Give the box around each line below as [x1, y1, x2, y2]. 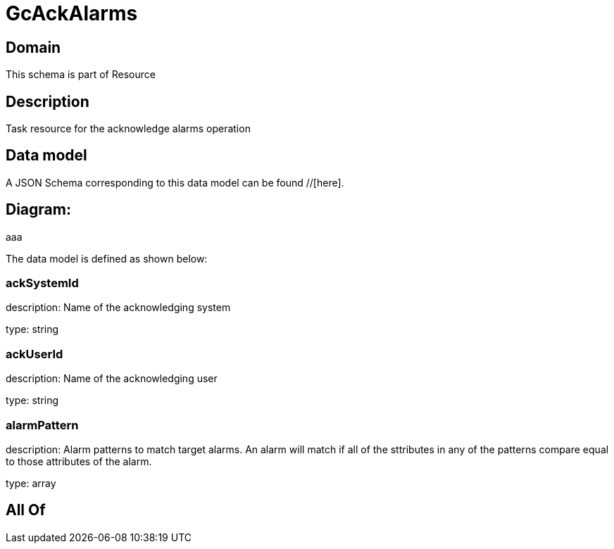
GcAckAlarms [6, 1, 138, 25]
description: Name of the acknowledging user [6, 372, 218, 385]
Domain [6, 38, 61, 56]
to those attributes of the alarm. [6, 455, 152, 467]
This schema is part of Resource [6, 68, 156, 81]
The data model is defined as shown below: [6, 252, 208, 265]
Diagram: [6, 201, 71, 219]
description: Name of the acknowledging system [6, 301, 231, 314]
